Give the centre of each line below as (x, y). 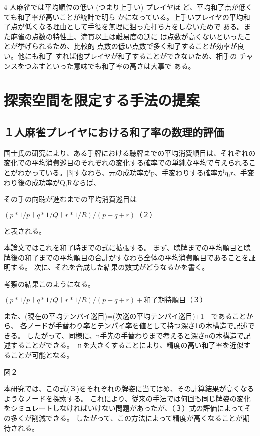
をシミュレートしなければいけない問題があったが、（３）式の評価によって (124, 408)
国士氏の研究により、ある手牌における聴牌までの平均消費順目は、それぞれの (130, 153)
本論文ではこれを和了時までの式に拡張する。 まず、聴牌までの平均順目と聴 (127, 247)
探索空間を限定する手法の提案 (102, 100)
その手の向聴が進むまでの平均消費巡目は (70, 199)
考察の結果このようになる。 (49, 284)
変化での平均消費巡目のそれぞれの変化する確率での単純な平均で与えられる (126, 163)
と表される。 (25, 230)
